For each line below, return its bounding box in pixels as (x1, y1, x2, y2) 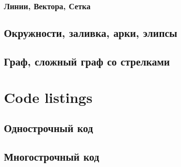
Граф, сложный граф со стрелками (4, 54, 170, 69)
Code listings (4, 87, 93, 107)
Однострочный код (4, 120, 93, 135)
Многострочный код (4, 149, 99, 164)
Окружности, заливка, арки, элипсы (4, 25, 178, 40)
